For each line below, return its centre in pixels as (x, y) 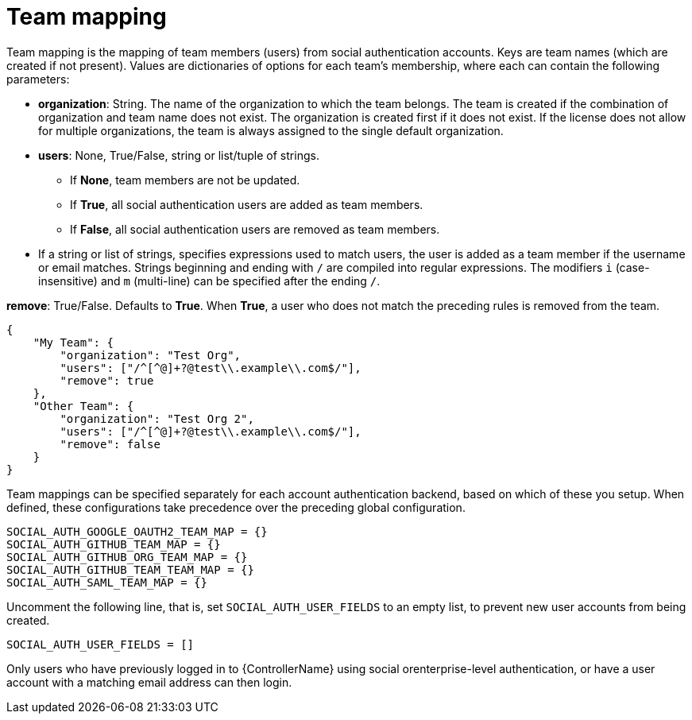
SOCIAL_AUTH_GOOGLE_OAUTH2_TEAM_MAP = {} (137, 531)
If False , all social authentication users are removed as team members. (255, 229)
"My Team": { (73, 342)
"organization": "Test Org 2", (157, 418)
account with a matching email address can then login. (149, 682)
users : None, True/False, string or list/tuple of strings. (179, 155)
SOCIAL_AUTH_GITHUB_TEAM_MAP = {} (114, 544)
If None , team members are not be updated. (185, 180)
